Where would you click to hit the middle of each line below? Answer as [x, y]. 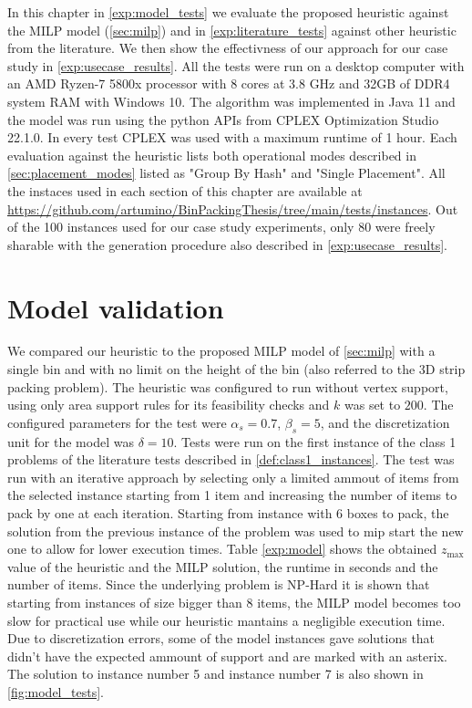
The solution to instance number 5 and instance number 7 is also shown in [215, 674]
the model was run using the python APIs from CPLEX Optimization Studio [223, 119]
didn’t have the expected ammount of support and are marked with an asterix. [227, 656]
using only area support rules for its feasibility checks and [169, 405]
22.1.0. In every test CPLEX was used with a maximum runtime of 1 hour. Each [232, 137]
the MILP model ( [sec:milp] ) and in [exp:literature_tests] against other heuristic [232, 30]
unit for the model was [71, 441]
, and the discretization [385, 422]
